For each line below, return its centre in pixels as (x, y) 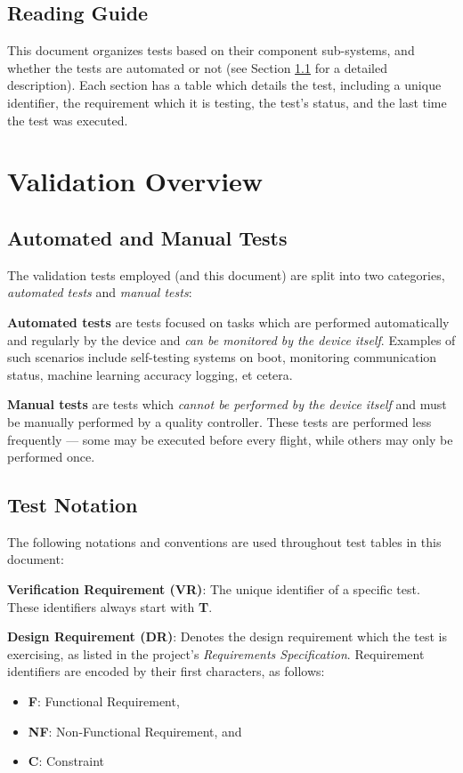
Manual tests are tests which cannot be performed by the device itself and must (227, 404)
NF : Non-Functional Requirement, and (135, 731)
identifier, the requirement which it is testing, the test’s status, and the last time (227, 102)
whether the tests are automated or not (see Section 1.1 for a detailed (197, 67)
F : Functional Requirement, (104, 701)
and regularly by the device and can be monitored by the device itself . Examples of (231, 339)
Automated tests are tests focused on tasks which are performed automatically (228, 322)
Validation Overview (135, 181)
